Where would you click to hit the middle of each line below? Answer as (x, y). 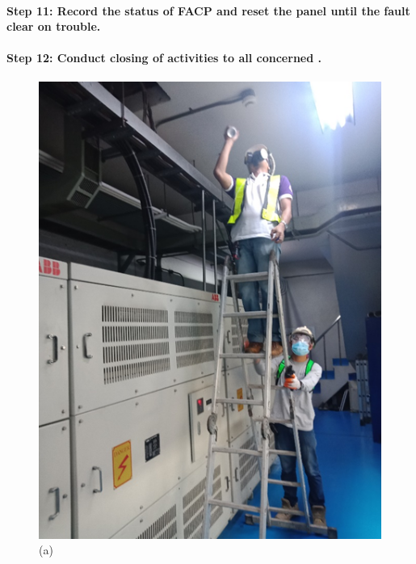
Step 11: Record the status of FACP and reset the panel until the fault (208, 10)
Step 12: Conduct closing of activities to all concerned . (164, 58)
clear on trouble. (54, 26)
